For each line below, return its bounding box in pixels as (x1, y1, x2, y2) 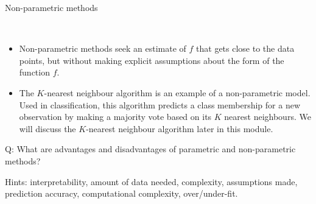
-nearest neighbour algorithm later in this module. (86, 122, 273, 135)
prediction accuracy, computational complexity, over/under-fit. (5, 187, 238, 200)
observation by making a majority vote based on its (19, 110, 212, 123)
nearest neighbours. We (224, 110, 311, 123)
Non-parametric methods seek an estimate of (19, 42, 186, 55)
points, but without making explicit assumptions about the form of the (19, 54, 284, 66)
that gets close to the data (196, 42, 295, 55)
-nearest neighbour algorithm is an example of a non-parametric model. (44, 86, 311, 99)
